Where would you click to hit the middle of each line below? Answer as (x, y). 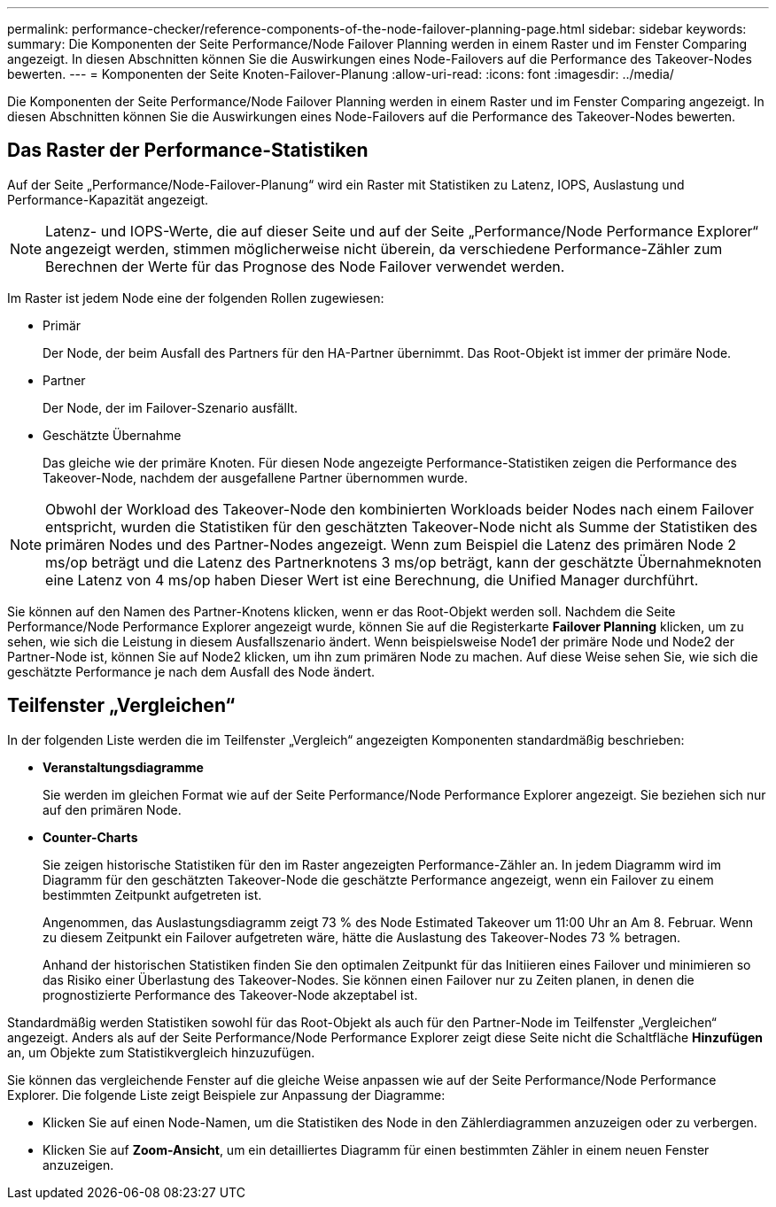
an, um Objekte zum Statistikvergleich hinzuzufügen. (161, 1052)
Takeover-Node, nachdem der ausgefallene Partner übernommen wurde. (255, 477)
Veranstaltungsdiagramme (123, 767)
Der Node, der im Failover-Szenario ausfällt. (171, 407)
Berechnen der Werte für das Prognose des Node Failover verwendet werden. (305, 266)
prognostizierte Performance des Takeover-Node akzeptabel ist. (230, 994)
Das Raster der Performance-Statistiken (188, 151)
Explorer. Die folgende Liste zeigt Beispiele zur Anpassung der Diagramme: (226, 1095)
